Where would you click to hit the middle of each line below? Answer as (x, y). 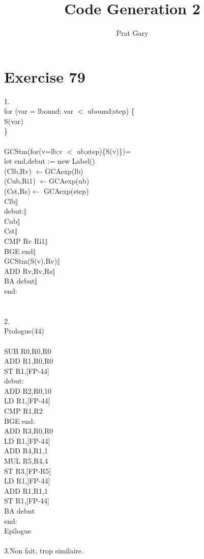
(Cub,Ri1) (20, 181)
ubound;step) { (111, 111)
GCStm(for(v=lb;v (33, 151)
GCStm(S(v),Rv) (31, 261)
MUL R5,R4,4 (26, 461)
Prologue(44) (24, 331)
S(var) (14, 121)
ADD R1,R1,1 (26, 490)
